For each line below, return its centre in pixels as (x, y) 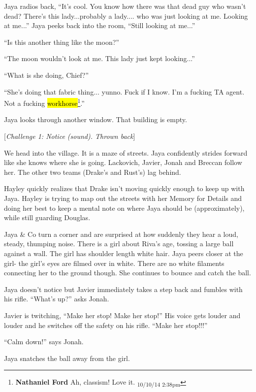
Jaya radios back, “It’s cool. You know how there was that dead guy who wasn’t (125, 6)
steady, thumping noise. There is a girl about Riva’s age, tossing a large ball (119, 244)
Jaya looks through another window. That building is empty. (96, 119)
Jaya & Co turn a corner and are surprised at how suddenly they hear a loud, (121, 234)
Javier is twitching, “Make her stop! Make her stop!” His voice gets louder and (122, 315)
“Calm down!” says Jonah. (44, 342)
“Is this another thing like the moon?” (62, 42)
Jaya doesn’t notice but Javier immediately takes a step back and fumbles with (123, 289)
